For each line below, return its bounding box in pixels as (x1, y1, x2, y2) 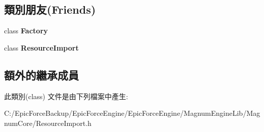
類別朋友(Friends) (4, 2, 96, 17)
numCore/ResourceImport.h (4, 117, 92, 128)
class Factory (4, 25, 48, 36)
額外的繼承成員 (4, 67, 79, 82)
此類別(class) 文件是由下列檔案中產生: (4, 91, 128, 101)
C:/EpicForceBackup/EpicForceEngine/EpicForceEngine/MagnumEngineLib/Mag (4, 108, 260, 118)
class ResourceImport (4, 42, 79, 53)
